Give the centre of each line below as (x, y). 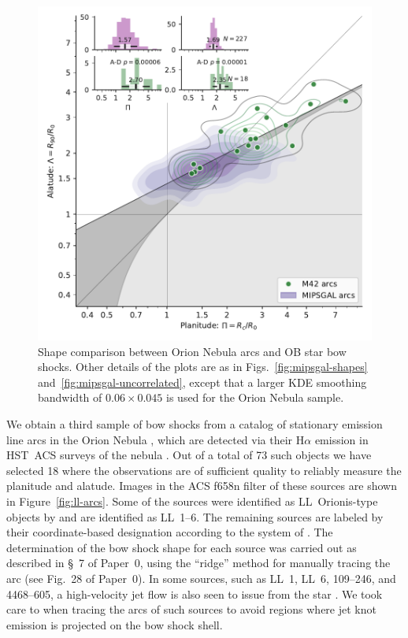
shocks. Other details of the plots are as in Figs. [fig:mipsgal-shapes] (203, 367)
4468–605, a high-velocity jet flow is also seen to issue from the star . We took (195, 593)
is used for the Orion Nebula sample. (255, 397)
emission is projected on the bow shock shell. (115, 624)
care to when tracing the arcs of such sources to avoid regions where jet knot (191, 609)
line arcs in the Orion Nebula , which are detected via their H (156, 439)
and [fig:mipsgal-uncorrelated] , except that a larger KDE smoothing (202, 382)
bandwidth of (70, 397)
